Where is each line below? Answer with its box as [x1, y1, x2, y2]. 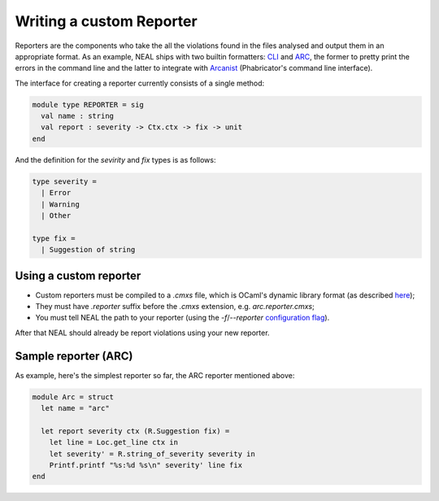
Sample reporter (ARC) [15, 349, 133, 363]
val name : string [41, 111, 114, 121]
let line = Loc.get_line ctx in [49, 438, 179, 447]
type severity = [32, 176, 98, 186]
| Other [41, 211, 72, 220]
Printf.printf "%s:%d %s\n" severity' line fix [49, 460, 243, 470]
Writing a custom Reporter [15, 12, 198, 30]
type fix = [32, 233, 76, 243]
